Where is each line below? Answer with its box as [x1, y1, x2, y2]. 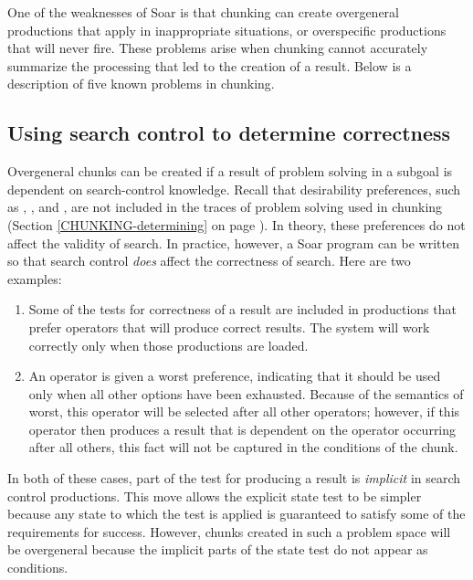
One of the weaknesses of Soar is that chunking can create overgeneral [7, 3, 399, 21]
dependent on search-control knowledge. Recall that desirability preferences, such [7, 179, 461, 198]
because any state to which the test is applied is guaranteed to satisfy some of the [7, 504, 466, 523]
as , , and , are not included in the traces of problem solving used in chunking [7, 197, 443, 216]
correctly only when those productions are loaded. [28, 335, 309, 354]
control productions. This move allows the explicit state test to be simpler [7, 486, 422, 505]
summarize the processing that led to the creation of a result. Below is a [7, 56, 412, 75]
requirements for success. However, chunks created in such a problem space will [7, 522, 451, 541]
